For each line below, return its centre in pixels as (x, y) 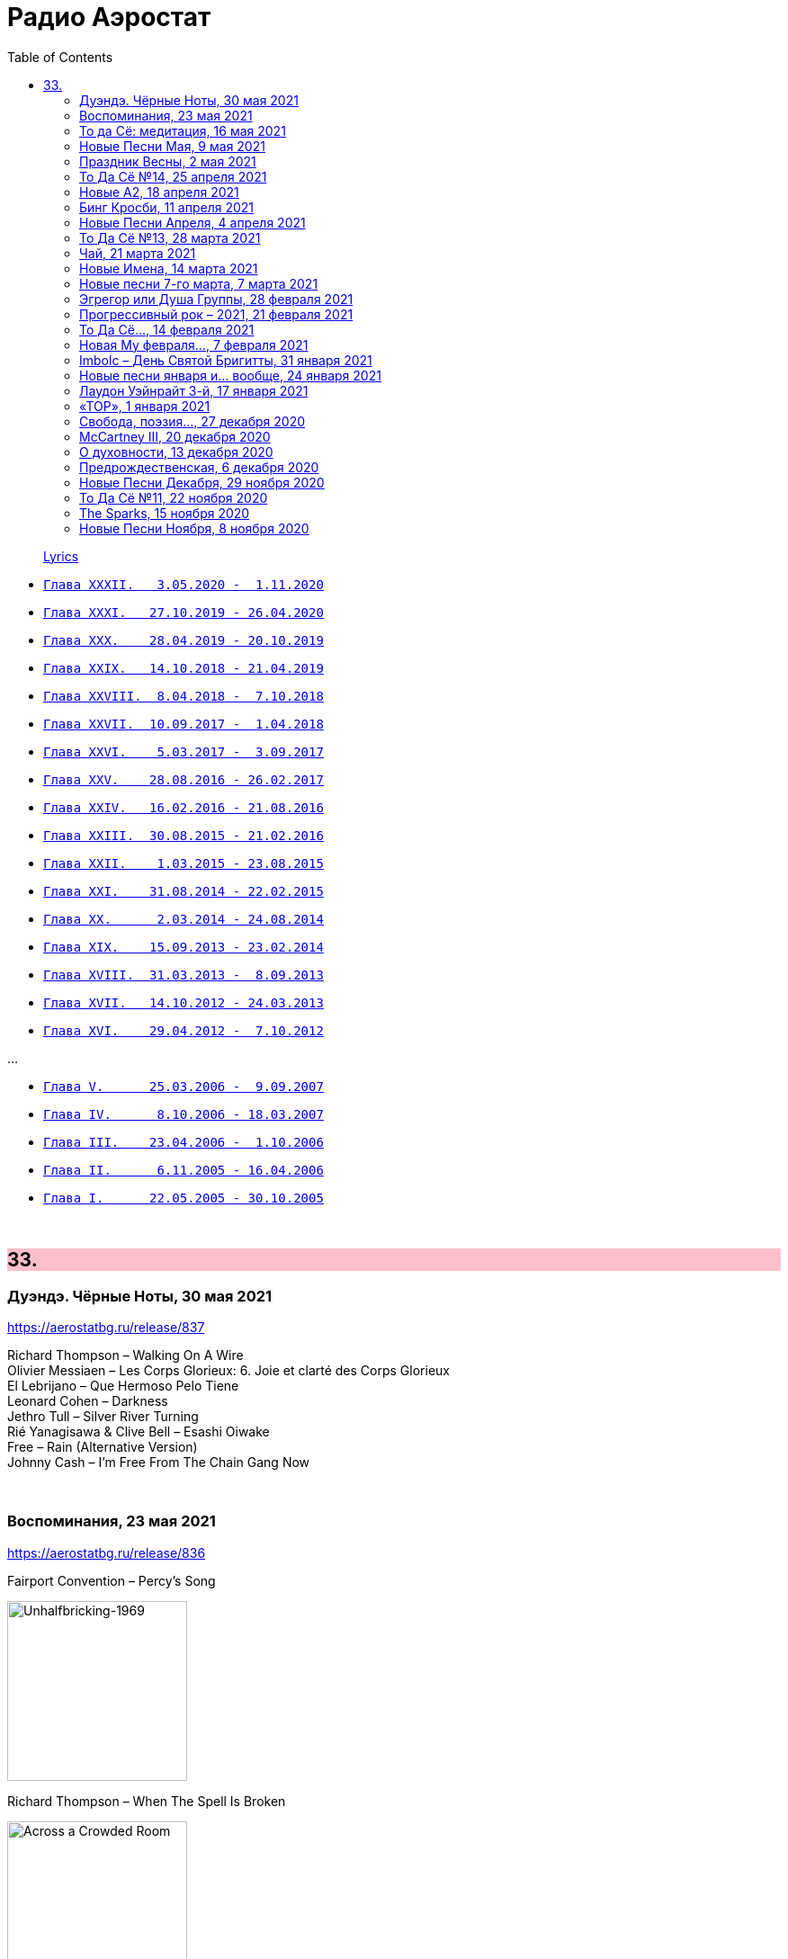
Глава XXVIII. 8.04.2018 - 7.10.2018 (184, 696)
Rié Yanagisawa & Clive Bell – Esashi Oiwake (139, 1431)
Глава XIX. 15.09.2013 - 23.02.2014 (184, 947)
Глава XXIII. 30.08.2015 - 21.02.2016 (184, 835)
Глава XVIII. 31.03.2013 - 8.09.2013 (184, 975)
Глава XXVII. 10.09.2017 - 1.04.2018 (184, 724)
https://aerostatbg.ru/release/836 (107, 1552)
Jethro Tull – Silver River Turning (103, 1416)
